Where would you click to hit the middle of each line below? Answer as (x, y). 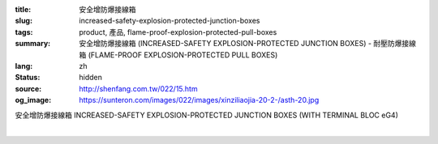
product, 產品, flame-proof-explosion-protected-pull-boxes (178, 32)
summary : (33, 44)
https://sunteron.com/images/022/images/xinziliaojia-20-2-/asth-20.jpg (199, 100)
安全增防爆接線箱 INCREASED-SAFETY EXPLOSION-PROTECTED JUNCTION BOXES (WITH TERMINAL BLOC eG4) (207, 115)
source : (28, 88)
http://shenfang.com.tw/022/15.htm (138, 88)
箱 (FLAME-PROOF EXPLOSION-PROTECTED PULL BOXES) (178, 55)
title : (23, 9)
